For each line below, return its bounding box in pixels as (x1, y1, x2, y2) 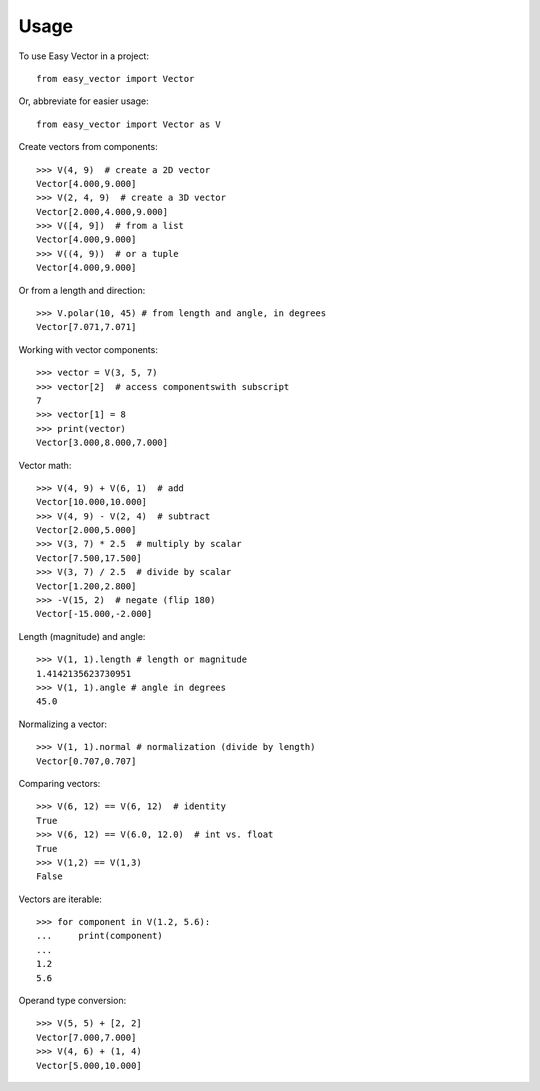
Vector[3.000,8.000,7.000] (36, 437, 169, 449)
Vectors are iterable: (18, 893, 102, 905)
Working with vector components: (18, 343, 159, 355)
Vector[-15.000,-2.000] (36, 608, 153, 620)
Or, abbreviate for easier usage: (18, 95, 149, 107)
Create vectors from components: (18, 141, 159, 153)
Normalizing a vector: (18, 718, 107, 730)
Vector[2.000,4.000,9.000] (36, 206, 169, 217)
